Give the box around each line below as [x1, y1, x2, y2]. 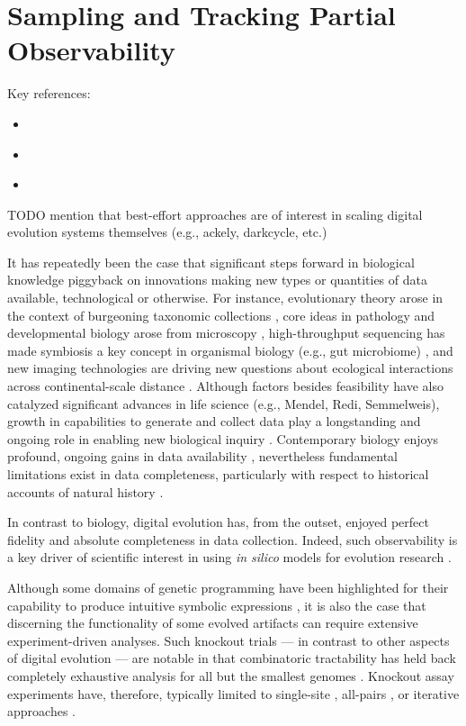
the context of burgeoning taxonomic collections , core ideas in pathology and [7, 305, 435, 324]
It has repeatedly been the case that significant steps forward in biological [7, 252, 415, 271]
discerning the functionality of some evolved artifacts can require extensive [7, 613, 418, 632]
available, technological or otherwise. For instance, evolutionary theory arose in [7, 288, 444, 307]
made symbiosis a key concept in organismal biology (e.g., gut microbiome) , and [7, 340, 453, 359]
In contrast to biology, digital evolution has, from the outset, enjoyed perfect [7, 513, 429, 531]
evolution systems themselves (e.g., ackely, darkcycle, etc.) [7, 222, 327, 241]
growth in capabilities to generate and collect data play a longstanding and [7, 412, 421, 431]
